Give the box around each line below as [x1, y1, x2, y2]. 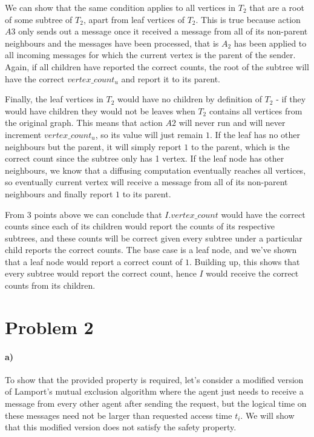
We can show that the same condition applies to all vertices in [5, 1, 236, 13]
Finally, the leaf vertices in [5, 93, 103, 105]
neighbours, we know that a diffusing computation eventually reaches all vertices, [5, 163, 306, 176]
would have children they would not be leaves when [5, 104, 195, 117]
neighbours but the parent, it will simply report [5, 140, 182, 153]
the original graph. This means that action [5, 116, 163, 129]
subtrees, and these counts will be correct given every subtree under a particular [5, 231, 303, 244]
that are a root [249, 1, 304, 13]
